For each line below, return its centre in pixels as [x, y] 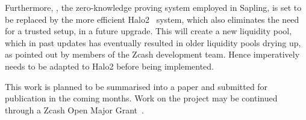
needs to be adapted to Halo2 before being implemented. [110, 66]
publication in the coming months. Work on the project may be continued [141, 98]
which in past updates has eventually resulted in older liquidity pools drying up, [153, 42]
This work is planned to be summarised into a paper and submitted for [136, 86]
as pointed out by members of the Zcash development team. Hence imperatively [152, 54]
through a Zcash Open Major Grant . [74, 109]
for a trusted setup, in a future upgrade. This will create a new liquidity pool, [148, 31]
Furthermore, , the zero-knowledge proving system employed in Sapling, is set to [153, 7]
